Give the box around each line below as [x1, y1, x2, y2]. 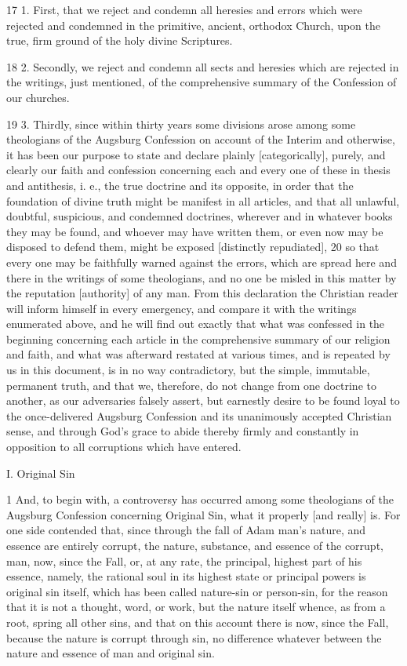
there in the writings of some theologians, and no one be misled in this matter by [6, 269, 397, 286]
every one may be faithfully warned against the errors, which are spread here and [6, 253, 397, 270]
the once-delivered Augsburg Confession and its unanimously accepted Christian [6, 407, 392, 424]
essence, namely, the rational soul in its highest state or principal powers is [6, 568, 366, 584]
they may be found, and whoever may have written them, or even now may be [6, 223, 383, 239]
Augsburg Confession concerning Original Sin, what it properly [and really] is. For [6, 506, 401, 522]
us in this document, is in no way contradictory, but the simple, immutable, [6, 362, 370, 378]
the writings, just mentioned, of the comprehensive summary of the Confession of [6, 74, 397, 90]
